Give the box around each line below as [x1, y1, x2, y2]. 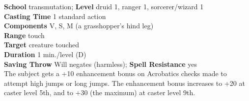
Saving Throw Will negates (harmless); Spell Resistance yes [4, 59, 197, 69]
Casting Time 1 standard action [4, 11, 106, 21]
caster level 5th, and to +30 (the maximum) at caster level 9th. [4, 87, 195, 98]
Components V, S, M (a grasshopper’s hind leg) [4, 20, 154, 31]
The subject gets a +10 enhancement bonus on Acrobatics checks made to [4, 68, 227, 79]
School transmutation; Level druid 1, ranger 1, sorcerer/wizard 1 [4, 1, 204, 11]
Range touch [4, 30, 45, 40]
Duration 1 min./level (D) [4, 49, 86, 59]
